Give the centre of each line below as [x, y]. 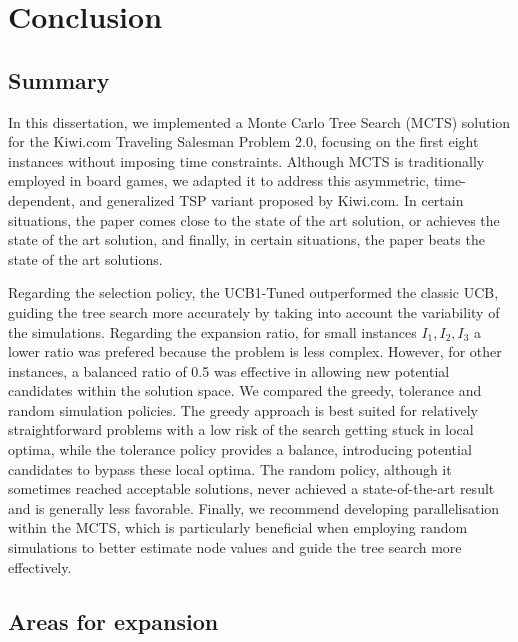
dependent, [41, 199]
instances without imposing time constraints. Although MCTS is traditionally [246, 160]
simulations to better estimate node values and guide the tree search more [235, 547]
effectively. [40, 566]
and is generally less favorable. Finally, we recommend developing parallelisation [254, 507]
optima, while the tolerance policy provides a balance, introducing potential [240, 449]
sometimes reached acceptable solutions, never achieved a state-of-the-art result [251, 488]
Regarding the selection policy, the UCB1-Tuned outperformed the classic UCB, [253, 292]
